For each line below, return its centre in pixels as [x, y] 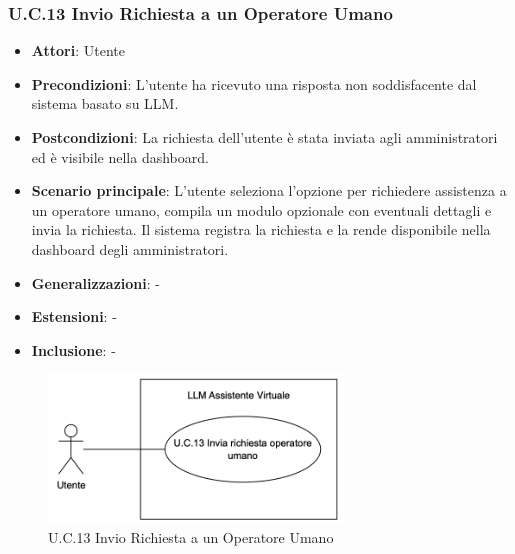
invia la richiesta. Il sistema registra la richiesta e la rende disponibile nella [261, 229]
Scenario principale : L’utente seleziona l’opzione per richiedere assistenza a [269, 190]
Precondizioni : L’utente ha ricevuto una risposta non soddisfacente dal [254, 83]
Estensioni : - [74, 316]
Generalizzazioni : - [95, 282]
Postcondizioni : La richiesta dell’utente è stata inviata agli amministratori [264, 137]
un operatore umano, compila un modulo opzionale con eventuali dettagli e [261, 209]
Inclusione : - [73, 349]
